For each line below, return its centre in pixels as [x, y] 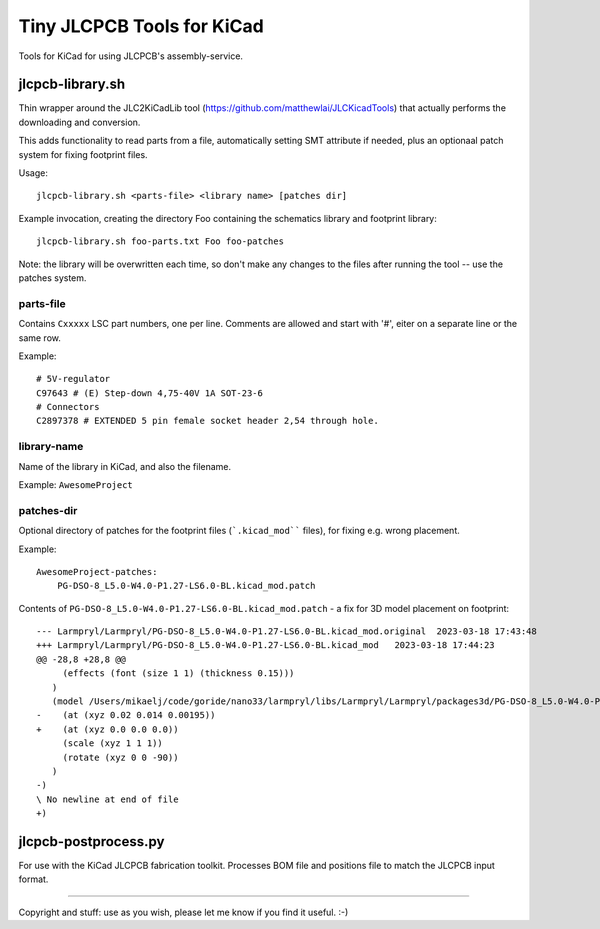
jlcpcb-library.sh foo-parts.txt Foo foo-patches [160, 241]
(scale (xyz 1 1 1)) [113, 743]
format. [33, 879]
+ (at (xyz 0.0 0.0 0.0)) [107, 729]
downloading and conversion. [79, 122]
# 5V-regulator [73, 379]
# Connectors [68, 407]
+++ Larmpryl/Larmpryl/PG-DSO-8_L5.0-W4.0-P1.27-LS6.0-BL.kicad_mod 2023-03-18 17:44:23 [265, 645]
